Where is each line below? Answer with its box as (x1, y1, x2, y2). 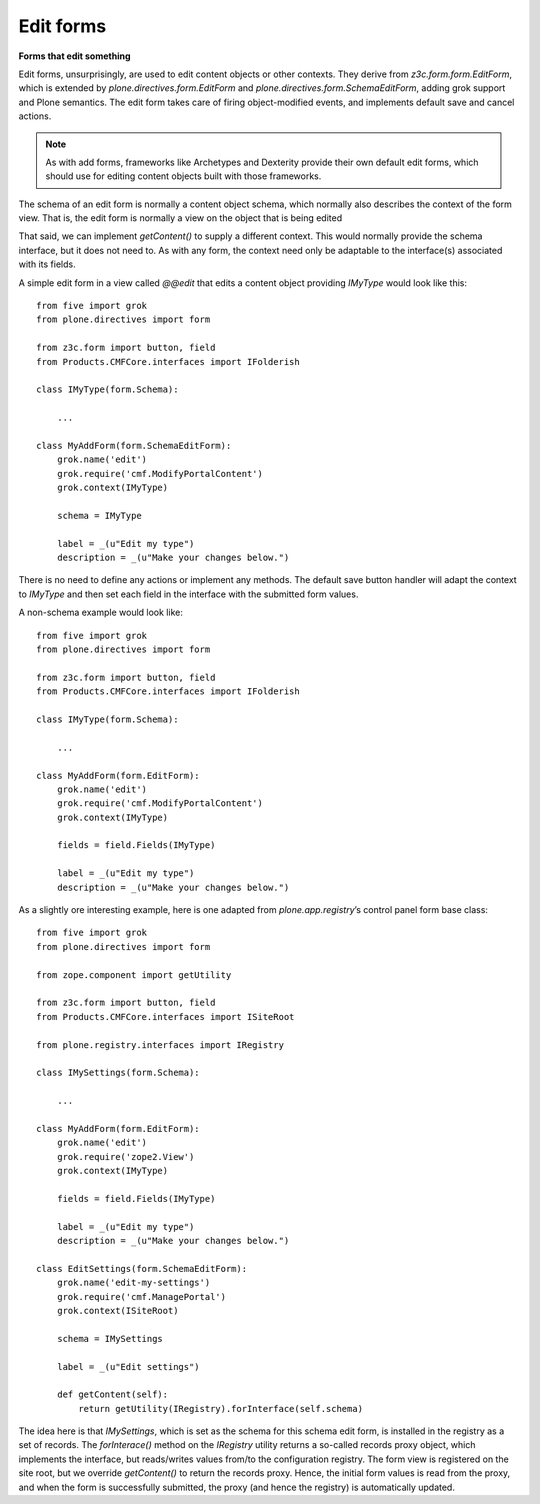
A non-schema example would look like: (18, 606, 184, 619)
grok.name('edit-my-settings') (56, 1277, 211, 1289)
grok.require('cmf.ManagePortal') (56, 1291, 227, 1302)
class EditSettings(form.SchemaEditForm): (36, 1263, 248, 1274)
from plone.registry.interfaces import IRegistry (36, 1039, 285, 1050)
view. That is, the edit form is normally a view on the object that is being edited (18, 212, 343, 224)
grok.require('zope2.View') (56, 1151, 195, 1162)
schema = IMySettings (56, 1333, 164, 1344)
